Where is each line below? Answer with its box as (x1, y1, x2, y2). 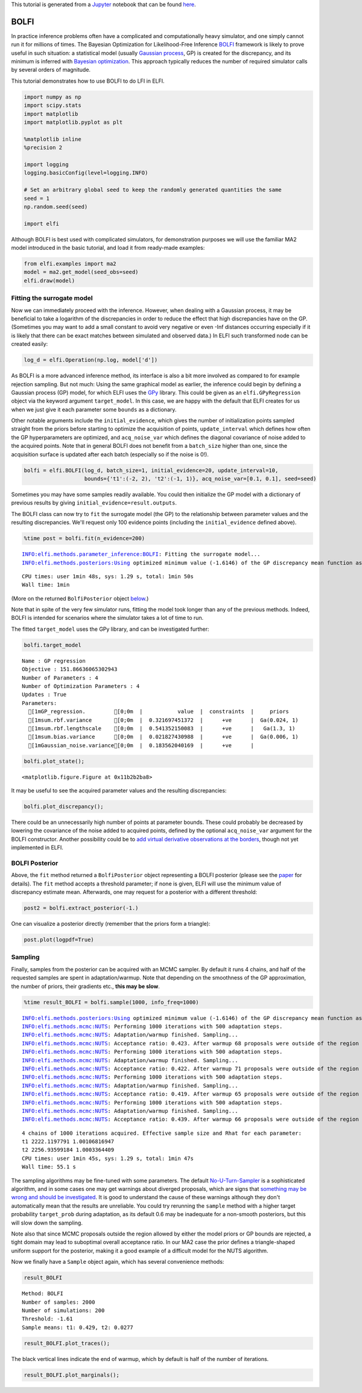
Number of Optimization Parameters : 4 (22, 683, 140, 689)
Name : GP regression (22, 657, 86, 664)
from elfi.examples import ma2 (24, 260, 117, 267)
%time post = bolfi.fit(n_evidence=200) (24, 535, 145, 542)
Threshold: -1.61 (22, 1316, 73, 1322)
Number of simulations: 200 (22, 1307, 105, 1314)
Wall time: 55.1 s (22, 1164, 77, 1170)
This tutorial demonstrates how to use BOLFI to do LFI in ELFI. (11, 77, 165, 84)
